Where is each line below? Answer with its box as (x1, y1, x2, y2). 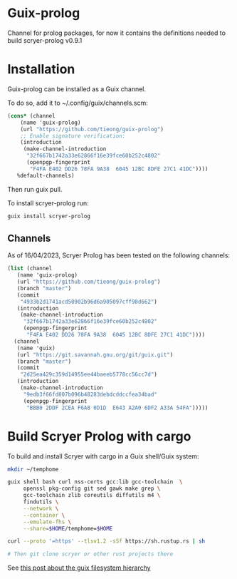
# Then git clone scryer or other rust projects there (7, 550, 174, 558)
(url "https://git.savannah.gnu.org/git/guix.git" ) (16, 351, 174, 358)
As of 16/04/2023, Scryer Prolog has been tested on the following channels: (7, 251, 230, 260)
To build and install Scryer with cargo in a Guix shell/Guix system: (7, 451, 199, 461)
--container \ (23, 511, 65, 518)
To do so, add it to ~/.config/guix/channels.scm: (7, 98, 148, 107)
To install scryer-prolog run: (7, 198, 89, 207)
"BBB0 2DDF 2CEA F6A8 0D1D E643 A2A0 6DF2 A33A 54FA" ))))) (26, 404, 209, 411)
